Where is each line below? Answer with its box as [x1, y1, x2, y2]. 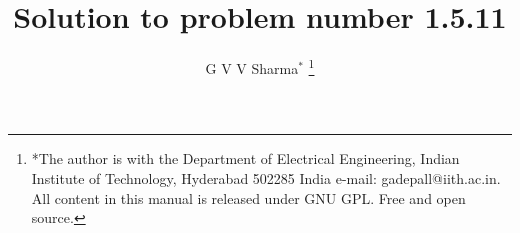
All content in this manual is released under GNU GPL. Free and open [31, 187, 466, 208]
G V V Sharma [205, 57, 299, 78]
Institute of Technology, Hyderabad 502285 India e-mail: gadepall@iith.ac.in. [31, 167, 501, 188]
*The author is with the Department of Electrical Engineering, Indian [31, 148, 460, 169]
